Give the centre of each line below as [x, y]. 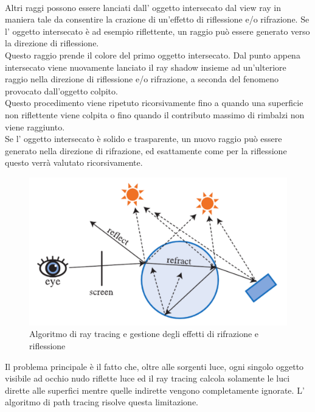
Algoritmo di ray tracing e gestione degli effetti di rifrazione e [144, 334]
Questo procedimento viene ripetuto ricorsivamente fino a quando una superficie [154, 103]
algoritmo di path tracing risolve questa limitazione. [102, 402]
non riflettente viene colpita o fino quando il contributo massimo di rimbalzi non [155, 114]
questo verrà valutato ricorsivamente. [74, 162]
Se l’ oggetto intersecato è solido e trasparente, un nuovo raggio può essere [144, 139]
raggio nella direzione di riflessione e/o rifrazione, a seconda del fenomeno [142, 79]
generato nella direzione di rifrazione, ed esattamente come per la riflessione [146, 150]
